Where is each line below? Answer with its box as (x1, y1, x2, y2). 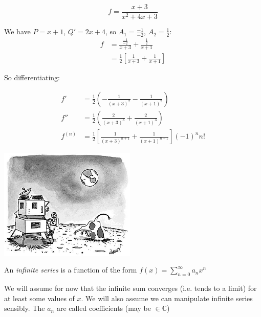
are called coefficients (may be (56, 303, 151, 313)
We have (4, 26, 31, 37)
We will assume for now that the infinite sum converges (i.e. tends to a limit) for (4, 283, 257, 293)
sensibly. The (4, 303, 45, 313)
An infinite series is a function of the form (4, 264, 137, 275)
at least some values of (4, 292, 75, 303)
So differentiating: (4, 72, 60, 83)
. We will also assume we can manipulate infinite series (81, 292, 253, 303)
